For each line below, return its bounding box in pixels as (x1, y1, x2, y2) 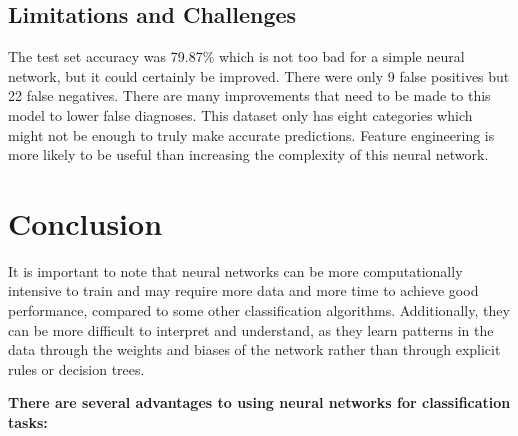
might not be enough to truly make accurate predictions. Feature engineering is (8, 124, 495, 145)
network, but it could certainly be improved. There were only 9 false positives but (8, 65, 510, 86)
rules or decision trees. (8, 358, 145, 379)
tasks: (8, 412, 48, 433)
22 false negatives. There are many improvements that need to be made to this (8, 85, 491, 106)
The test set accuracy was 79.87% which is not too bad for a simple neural (8, 46, 465, 67)
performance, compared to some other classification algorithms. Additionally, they (8, 300, 510, 321)
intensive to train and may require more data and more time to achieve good (8, 280, 479, 301)
